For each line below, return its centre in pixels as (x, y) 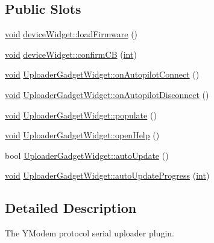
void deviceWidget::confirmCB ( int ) (71, 54)
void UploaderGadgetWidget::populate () (81, 115)
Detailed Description (71, 208)
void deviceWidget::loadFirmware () (71, 34)
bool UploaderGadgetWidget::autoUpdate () (87, 155)
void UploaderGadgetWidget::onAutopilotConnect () (102, 74)
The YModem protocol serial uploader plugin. (90, 233)
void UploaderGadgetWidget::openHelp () (82, 135)
